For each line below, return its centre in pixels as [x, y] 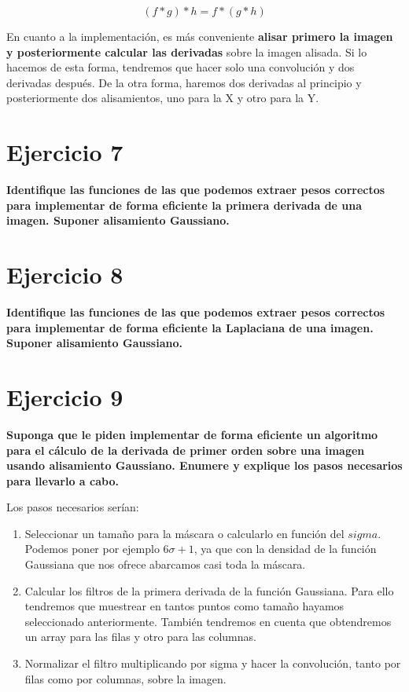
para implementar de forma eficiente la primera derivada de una [184, 205]
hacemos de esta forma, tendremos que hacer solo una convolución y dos [181, 67]
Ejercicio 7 [65, 152]
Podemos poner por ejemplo [92, 549]
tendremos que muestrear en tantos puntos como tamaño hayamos [184, 606]
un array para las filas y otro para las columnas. [140, 637]
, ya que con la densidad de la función [285, 549]
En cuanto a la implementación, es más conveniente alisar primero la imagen [200, 36]
